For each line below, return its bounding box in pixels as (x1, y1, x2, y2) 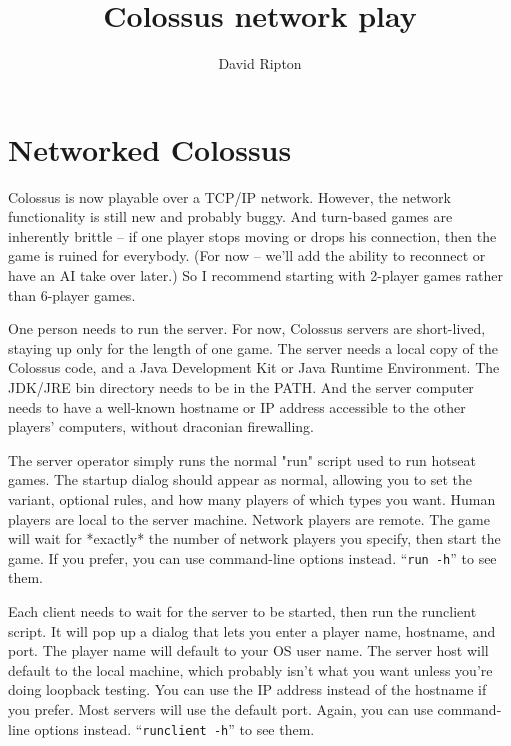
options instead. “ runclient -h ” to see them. (34, 718, 315, 739)
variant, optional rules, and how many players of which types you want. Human (8, 488, 496, 509)
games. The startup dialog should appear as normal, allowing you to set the (8, 469, 473, 490)
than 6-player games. (8, 284, 136, 305)
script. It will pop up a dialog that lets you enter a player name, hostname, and (8, 620, 496, 641)
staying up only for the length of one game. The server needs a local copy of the (8, 337, 498, 358)
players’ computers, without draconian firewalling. (8, 416, 315, 437)
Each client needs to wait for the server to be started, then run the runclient (8, 601, 477, 621)
